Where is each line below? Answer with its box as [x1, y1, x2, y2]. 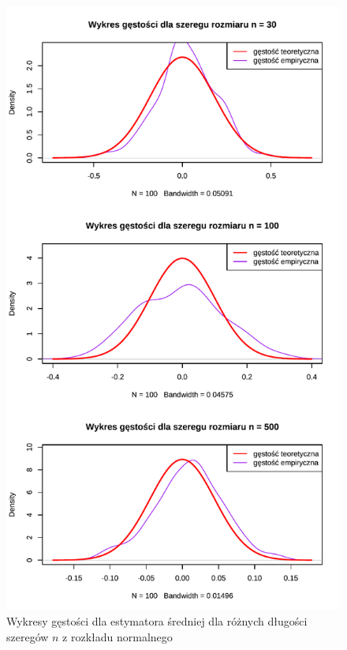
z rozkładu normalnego [62, 628, 173, 644]
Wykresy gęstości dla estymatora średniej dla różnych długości [6, 612, 308, 629]
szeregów [6, 628, 49, 644]
